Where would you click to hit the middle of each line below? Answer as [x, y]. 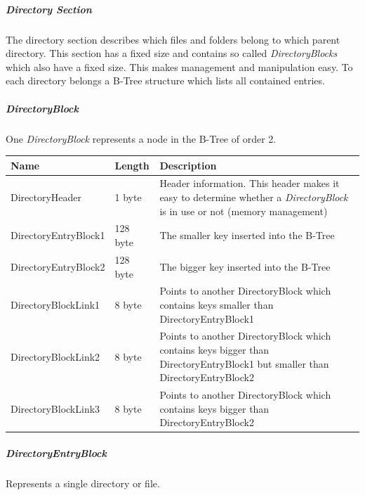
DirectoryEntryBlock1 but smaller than [244, 363]
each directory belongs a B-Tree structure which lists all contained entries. [165, 81]
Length [132, 165]
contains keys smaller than [217, 304]
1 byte [128, 197]
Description [188, 165]
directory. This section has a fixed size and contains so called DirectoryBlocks [172, 53]
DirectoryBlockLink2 [55, 356]
